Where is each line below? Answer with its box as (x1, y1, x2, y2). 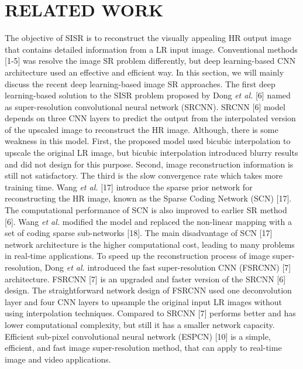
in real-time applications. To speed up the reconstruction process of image (5, 250, 270, 262)
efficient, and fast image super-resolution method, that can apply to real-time (5, 341, 282, 354)
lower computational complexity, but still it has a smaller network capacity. (5, 318, 275, 330)
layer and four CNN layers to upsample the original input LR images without (5, 295, 283, 307)
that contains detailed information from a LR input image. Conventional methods (5, 43, 298, 55)
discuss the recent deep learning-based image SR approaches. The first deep (5, 77, 276, 90)
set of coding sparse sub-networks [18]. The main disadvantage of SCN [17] (5, 227, 273, 239)
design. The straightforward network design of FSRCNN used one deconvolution (5, 284, 292, 296)
